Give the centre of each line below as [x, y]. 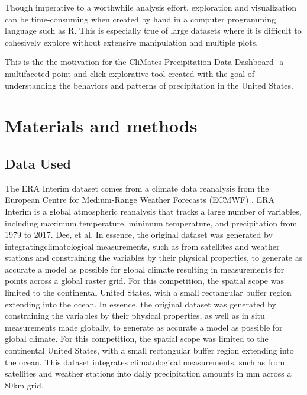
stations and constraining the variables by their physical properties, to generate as [154, 258]
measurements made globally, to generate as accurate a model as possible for [144, 327]
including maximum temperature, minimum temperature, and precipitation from [151, 223]
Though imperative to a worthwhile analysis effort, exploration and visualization [151, 7]
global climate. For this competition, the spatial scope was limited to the [137, 339]
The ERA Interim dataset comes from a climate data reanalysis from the [137, 188]
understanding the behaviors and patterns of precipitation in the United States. [149, 85]
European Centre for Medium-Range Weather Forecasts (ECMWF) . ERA [140, 200]
